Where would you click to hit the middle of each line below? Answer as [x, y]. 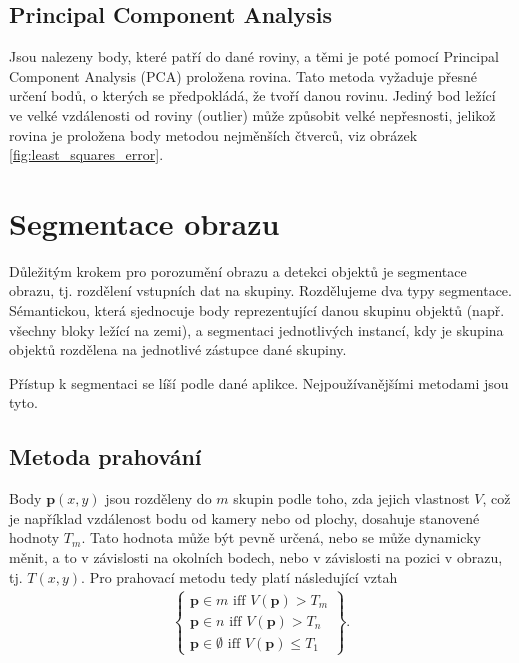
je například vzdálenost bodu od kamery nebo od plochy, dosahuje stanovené [244, 517]
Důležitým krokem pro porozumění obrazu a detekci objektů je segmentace [238, 270]
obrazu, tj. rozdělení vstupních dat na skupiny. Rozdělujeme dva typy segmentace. [260, 290]
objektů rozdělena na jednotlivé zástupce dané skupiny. [178, 349]
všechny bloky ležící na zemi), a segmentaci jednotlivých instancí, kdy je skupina [256, 329]
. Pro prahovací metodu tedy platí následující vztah [239, 576]
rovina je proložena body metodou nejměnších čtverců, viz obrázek [213, 134]
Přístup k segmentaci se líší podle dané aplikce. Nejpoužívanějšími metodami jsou [259, 382]
